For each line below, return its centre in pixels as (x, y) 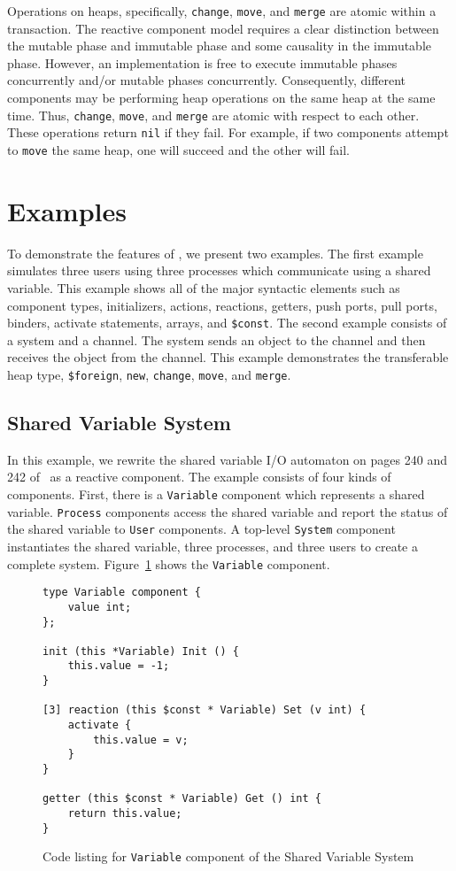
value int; (100, 607)
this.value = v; (141, 740)
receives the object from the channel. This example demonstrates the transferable (228, 357)
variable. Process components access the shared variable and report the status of (228, 511)
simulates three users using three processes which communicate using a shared (219, 270)
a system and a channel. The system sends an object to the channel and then (216, 339)
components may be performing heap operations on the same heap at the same (221, 98)
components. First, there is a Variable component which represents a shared (216, 493)
